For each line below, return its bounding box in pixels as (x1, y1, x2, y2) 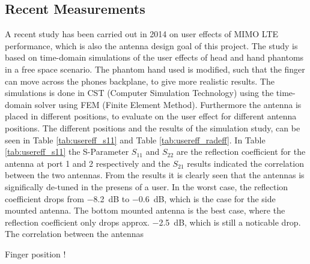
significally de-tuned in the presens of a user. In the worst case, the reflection (5, 180, 288, 193)
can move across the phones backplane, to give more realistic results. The (5, 74, 275, 87)
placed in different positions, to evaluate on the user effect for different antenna (5, 110, 297, 122)
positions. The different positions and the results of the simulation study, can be (5, 121, 300, 134)
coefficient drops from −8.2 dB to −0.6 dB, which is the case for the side (5, 192, 276, 205)
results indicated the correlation (187, 157, 304, 169)
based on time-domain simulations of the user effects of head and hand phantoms (5, 51, 304, 64)
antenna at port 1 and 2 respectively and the (5, 157, 170, 169)
